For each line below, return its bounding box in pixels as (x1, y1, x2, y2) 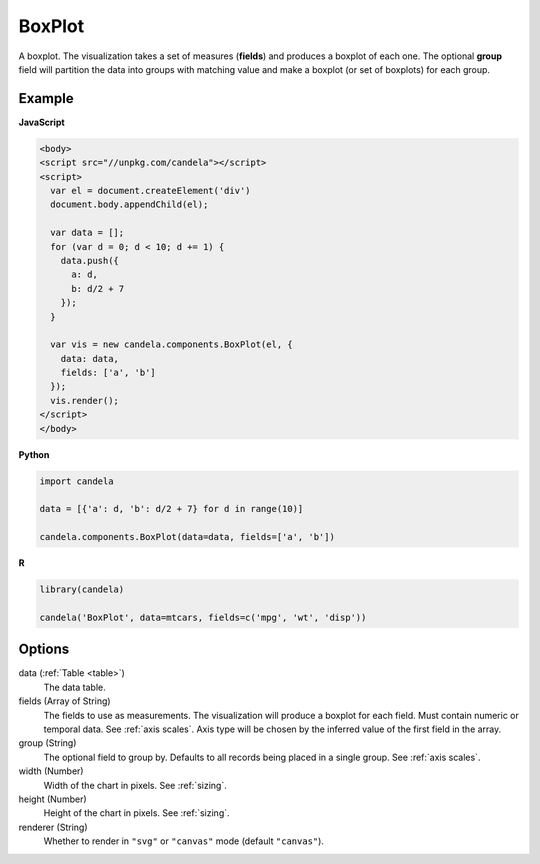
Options (18, 641, 70, 658)
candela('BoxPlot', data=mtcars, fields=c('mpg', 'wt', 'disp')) (39, 611, 367, 623)
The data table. (43, 681, 106, 693)
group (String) (18, 737, 77, 749)
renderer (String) (18, 821, 89, 833)
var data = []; (50, 227, 125, 239)
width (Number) (18, 765, 84, 777)
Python (18, 448, 50, 460)
